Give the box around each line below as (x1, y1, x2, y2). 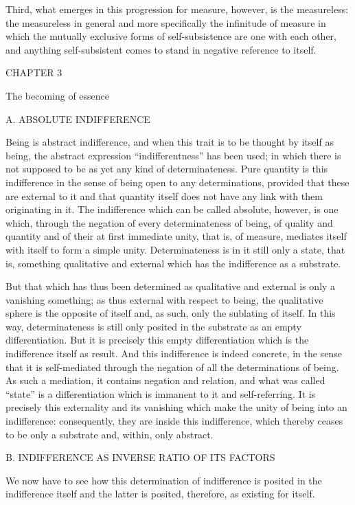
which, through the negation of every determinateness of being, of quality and (5, 215, 333, 229)
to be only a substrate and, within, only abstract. (5, 427, 214, 441)
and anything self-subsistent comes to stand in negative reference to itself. (5, 42, 317, 56)
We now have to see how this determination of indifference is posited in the (5, 473, 322, 487)
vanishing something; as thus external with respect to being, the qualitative (5, 292, 323, 306)
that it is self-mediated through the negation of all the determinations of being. (5, 359, 339, 374)
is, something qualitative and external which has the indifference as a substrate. (5, 256, 341, 270)
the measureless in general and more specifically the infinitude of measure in (5, 15, 326, 30)
